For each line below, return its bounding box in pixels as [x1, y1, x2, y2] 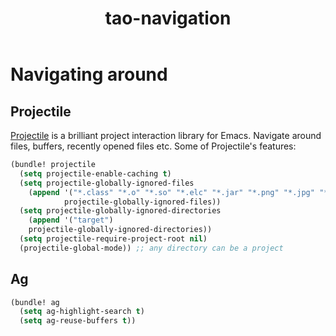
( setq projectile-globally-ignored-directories [19, 206, 222, 216]
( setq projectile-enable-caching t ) [19, 168, 172, 179]
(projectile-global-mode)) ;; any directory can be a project [19, 243, 284, 253]
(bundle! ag [10, 297, 60, 307]
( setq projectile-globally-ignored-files [19, 178, 195, 188]
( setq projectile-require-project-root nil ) [19, 234, 208, 244]
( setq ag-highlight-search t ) [19, 307, 145, 317]
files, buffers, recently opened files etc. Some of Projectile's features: [10, 140, 297, 152]
